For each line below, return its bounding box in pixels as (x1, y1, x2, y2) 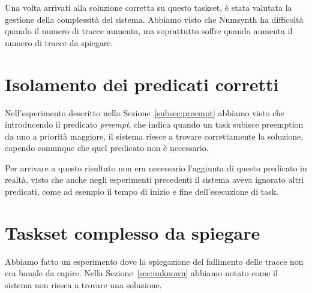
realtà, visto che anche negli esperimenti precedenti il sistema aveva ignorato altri (5, 173, 304, 186)
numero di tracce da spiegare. (5, 36, 113, 49)
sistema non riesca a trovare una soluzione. (5, 278, 162, 291)
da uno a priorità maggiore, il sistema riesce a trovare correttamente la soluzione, (5, 129, 304, 142)
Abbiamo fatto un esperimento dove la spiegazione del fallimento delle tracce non (5, 255, 304, 267)
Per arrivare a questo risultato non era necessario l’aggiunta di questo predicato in (5, 161, 307, 174)
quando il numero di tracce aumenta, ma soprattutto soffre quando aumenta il (5, 25, 293, 37)
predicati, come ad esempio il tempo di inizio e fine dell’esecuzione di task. (5, 185, 279, 198)
